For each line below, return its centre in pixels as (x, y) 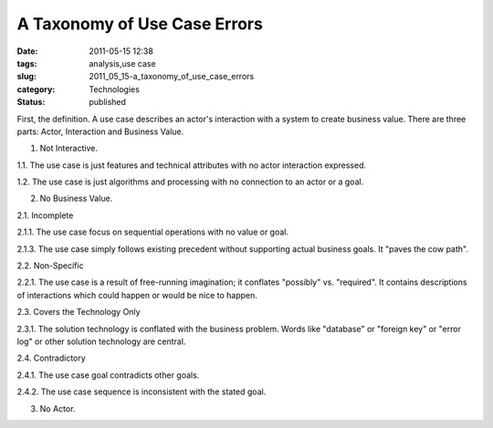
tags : (27, 63)
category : (36, 89)
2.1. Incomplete (45, 215)
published (108, 102)
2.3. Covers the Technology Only (79, 312)
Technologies (115, 89)
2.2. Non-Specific (50, 266)
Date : (27, 51)
